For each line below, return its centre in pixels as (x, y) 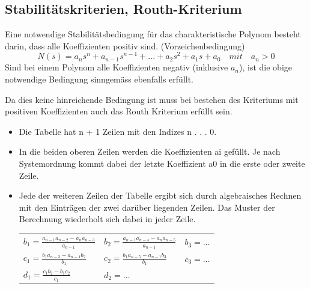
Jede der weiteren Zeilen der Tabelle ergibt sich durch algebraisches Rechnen (160, 195)
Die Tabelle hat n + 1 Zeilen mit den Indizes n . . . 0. (118, 131)
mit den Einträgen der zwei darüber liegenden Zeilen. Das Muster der (147, 207)
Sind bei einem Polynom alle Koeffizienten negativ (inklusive (117, 67)
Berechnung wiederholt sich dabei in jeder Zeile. (107, 219)
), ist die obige (266, 67)
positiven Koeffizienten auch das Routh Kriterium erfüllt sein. (119, 111)
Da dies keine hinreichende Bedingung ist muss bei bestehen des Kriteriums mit (152, 99)
